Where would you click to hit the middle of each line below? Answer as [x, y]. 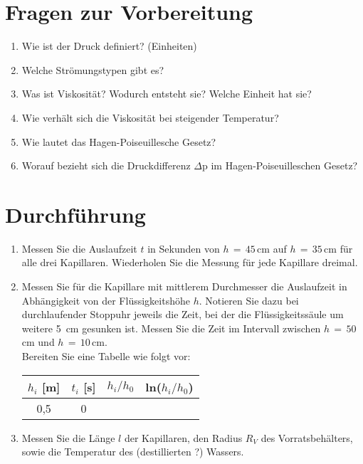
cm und [38, 342]
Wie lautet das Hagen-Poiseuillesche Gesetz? [119, 141]
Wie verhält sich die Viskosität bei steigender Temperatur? [150, 117]
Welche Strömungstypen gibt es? [93, 69]
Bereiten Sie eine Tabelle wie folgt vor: [106, 355]
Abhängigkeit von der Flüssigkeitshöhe [106, 300]
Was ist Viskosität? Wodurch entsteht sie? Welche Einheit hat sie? [167, 94]
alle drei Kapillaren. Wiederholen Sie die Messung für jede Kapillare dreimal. [190, 262]
